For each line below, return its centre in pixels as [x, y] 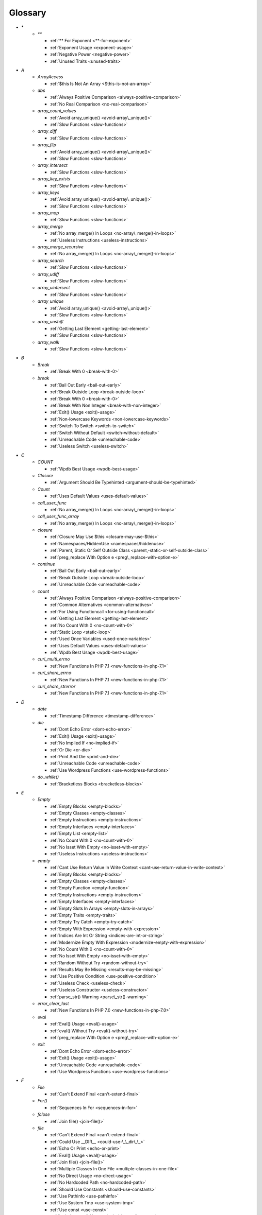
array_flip [47, 145]
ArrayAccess [50, 77]
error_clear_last [53, 1004]
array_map [48, 213]
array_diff [47, 131]
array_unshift [51, 322]
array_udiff [48, 274]
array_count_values [57, 111]
